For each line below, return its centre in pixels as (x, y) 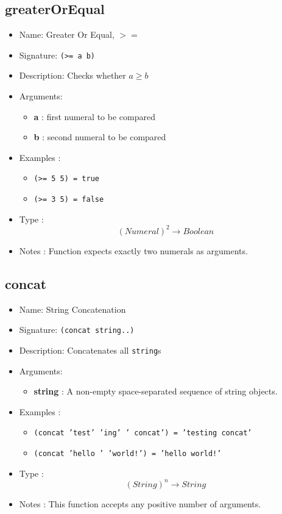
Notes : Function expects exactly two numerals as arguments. (133, 250)
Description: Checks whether (72, 75)
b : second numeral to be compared (100, 137)
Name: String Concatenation (72, 309)
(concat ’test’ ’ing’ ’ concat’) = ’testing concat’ (143, 433)
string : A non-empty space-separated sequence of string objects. (156, 391)
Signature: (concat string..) (77, 330)
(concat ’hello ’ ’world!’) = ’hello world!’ (128, 453)
